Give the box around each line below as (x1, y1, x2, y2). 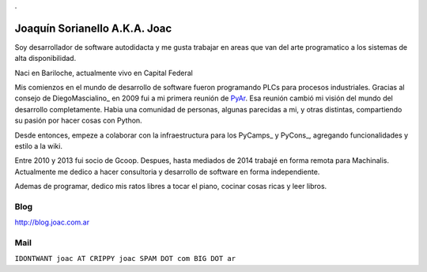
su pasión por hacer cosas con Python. (14, 115, 142, 126)
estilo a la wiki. (14, 142, 63, 151)
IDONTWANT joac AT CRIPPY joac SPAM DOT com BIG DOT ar (14, 254, 236, 263)
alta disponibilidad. (14, 54, 77, 63)
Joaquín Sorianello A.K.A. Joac (14, 21, 172, 35)
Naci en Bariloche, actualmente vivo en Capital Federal (14, 68, 193, 77)
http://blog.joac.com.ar (14, 217, 90, 227)
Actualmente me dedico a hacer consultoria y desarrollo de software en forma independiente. (14, 167, 320, 176)
